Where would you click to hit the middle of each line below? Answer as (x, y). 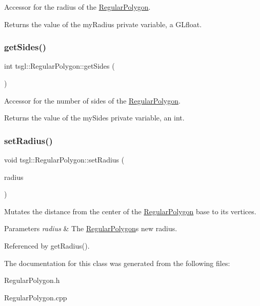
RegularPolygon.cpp (36, 297)
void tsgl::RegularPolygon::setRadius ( (64, 159)
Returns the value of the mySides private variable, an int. (94, 118)
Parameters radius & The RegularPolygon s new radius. (91, 228)
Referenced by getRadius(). (47, 245)
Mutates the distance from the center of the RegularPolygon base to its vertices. (130, 211)
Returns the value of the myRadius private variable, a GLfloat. (103, 24)
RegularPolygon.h (32, 280)
